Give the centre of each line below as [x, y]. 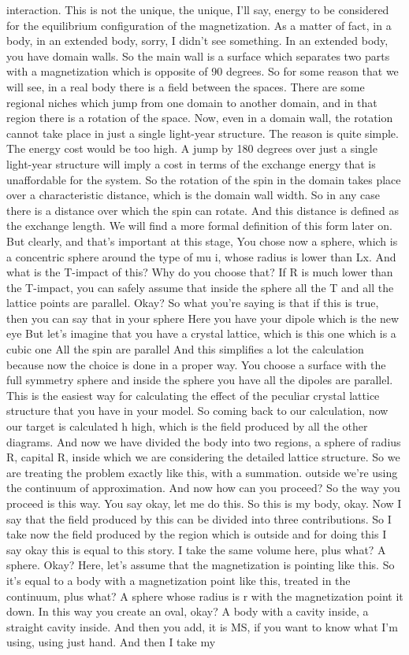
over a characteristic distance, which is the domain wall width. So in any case [193, 195]
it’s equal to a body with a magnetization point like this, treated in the [178, 580]
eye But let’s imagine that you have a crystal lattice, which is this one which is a [201, 333]
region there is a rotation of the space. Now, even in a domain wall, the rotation [200, 118]
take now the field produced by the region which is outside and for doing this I [197, 534]
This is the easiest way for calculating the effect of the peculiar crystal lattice [193, 395]
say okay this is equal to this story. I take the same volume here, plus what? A [196, 549]
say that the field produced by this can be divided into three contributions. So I [199, 518]
